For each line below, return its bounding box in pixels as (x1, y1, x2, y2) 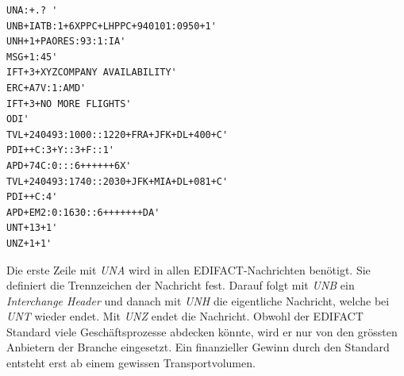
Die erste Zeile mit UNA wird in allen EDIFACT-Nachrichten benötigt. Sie (6, 261, 371, 278)
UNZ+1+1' (6, 237, 52, 249)
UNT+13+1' (6, 222, 58, 234)
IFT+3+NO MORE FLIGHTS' (6, 98, 132, 109)
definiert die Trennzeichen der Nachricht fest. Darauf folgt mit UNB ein (6, 277, 355, 294)
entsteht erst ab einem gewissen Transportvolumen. (6, 355, 256, 371)
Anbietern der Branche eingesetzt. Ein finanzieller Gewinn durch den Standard (6, 339, 390, 355)
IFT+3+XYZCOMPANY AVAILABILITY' (6, 67, 177, 79)
